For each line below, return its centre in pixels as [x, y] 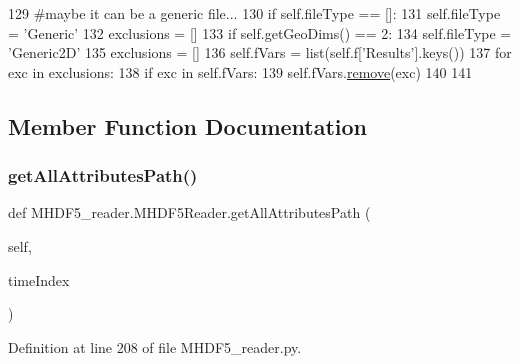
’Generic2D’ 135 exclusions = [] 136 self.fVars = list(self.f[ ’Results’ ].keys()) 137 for [260, 52]
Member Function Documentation [188, 125]
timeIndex [39, 279]
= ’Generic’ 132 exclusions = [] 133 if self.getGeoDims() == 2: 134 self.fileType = [260, 32]
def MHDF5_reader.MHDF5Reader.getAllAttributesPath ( [189, 212]
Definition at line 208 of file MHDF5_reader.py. [155, 346]
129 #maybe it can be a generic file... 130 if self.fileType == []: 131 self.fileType [254, 13]
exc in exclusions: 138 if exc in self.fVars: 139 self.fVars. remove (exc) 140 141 [240, 71]
